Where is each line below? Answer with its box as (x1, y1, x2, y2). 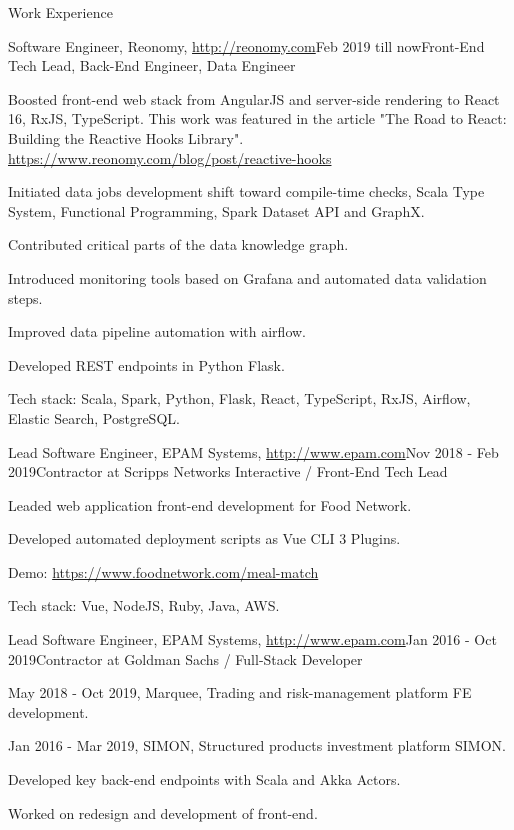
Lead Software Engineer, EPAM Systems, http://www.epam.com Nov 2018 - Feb (8, 441, 499, 462)
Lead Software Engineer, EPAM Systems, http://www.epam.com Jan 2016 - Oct (8, 629, 497, 650)
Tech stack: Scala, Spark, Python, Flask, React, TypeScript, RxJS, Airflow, (8, 388, 471, 409)
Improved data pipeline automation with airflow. (8, 321, 307, 342)
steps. (8, 287, 43, 308)
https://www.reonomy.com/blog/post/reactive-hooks (8, 147, 332, 168)
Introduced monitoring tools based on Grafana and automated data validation (8, 267, 487, 288)
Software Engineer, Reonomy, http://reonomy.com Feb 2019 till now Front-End (8, 35, 485, 56)
